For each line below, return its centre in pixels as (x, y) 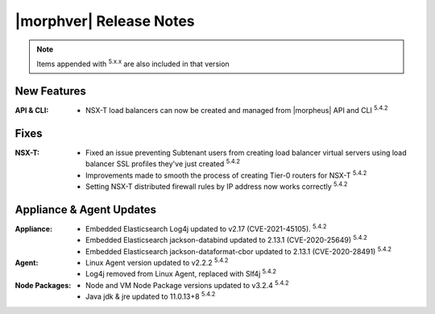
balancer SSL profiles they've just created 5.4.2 (163, 163)
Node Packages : (43, 285)
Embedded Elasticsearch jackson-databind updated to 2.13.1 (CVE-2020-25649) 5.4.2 (227, 240)
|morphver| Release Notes (105, 21)
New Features (50, 91)
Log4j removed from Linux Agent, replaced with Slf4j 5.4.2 (181, 273)
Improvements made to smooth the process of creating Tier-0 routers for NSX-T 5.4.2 (226, 174)
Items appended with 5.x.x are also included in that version (133, 63)
